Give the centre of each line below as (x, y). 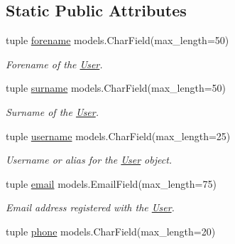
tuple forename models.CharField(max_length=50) (117, 40)
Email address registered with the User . (90, 207)
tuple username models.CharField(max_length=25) (118, 136)
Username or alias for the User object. (89, 160)
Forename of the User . (54, 64)
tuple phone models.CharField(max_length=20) (111, 231)
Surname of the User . (53, 111)
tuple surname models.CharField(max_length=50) (116, 88)
